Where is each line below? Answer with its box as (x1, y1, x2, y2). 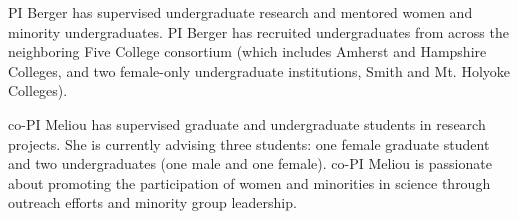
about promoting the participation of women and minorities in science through (8, 172, 491, 193)
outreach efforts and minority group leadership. (8, 192, 297, 213)
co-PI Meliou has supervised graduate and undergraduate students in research (8, 113, 486, 134)
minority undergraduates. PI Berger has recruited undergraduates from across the (8, 21, 509, 42)
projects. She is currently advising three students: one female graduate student (8, 133, 490, 154)
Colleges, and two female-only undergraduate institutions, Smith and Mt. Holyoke (8, 60, 511, 81)
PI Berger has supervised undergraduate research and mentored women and (8, 2, 473, 22)
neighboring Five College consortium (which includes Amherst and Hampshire (8, 41, 487, 62)
